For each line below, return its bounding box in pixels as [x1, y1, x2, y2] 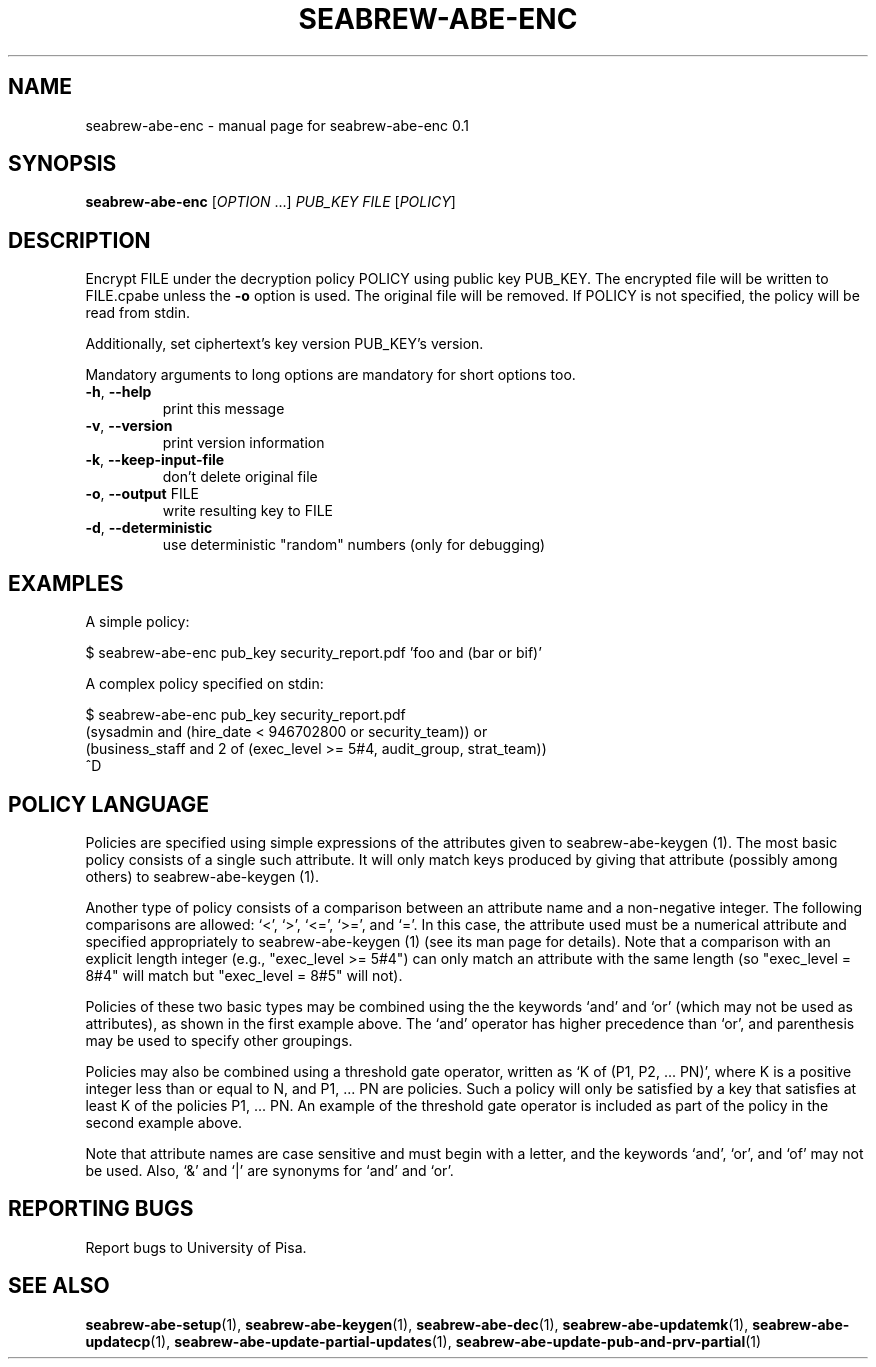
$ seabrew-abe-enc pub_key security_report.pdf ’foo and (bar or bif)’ [85, 644, 542, 662]
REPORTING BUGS [8, 1196, 194, 1222]
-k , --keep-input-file [85, 451, 225, 469]
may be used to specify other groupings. [85, 1031, 353, 1049]
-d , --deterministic [85, 519, 213, 537]
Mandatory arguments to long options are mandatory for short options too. [85, 366, 576, 384]
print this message [162, 400, 285, 418]
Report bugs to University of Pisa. [85, 1238, 307, 1256]
